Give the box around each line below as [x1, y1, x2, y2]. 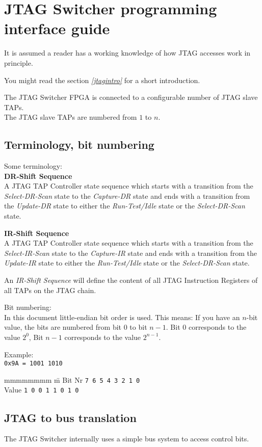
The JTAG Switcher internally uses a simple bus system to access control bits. [4, 433, 249, 444]
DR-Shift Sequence [4, 170, 72, 181]
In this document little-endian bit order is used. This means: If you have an [4, 311, 240, 322]
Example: [4, 349, 34, 359]
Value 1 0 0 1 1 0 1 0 [4, 384, 79, 395]
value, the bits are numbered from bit [4, 322, 122, 332]
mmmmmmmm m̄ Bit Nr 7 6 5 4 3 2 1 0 [4, 374, 140, 385]
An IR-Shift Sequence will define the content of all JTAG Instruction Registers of [4, 275, 258, 285]
